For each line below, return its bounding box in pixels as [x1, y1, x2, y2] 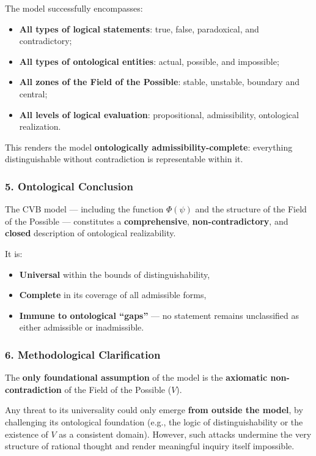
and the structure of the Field [195, 203, 307, 215]
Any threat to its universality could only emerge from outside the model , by [5, 403, 303, 416]
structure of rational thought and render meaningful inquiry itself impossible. [5, 439, 295, 452]
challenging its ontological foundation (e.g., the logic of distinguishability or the [5, 415, 303, 428]
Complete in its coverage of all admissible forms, [19, 288, 207, 301]
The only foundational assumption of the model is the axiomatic [5, 371, 268, 384]
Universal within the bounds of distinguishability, [19, 267, 210, 280]
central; [19, 87, 48, 100]
